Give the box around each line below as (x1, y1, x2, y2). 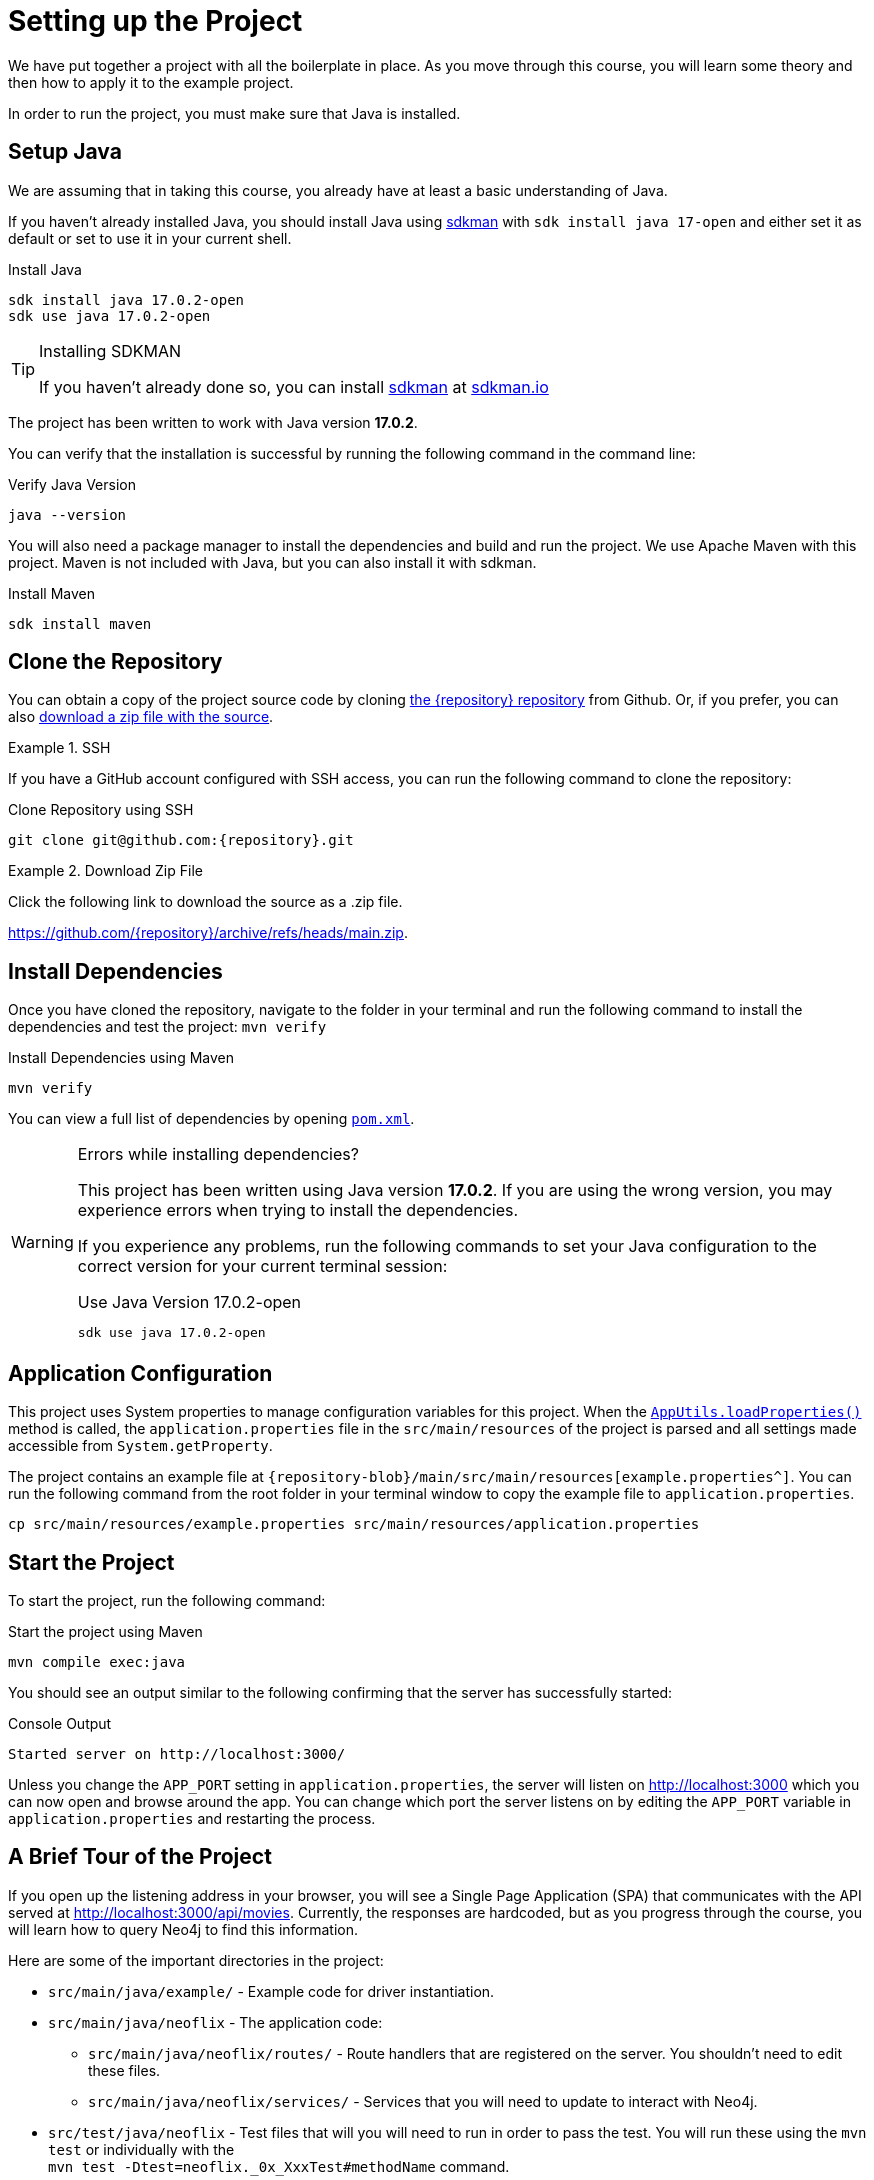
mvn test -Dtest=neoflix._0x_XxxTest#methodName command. (48, 2157, 510, 2175)
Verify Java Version (8, 475, 136, 493)
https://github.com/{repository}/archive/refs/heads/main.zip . (8, 924, 408, 942)
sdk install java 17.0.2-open (8, 291, 245, 308)
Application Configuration (8, 1360, 273, 1386)
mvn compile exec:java (8, 1653, 186, 1670)
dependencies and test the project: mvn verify (8, 1018, 327, 1036)
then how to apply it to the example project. (8, 73, 294, 91)
